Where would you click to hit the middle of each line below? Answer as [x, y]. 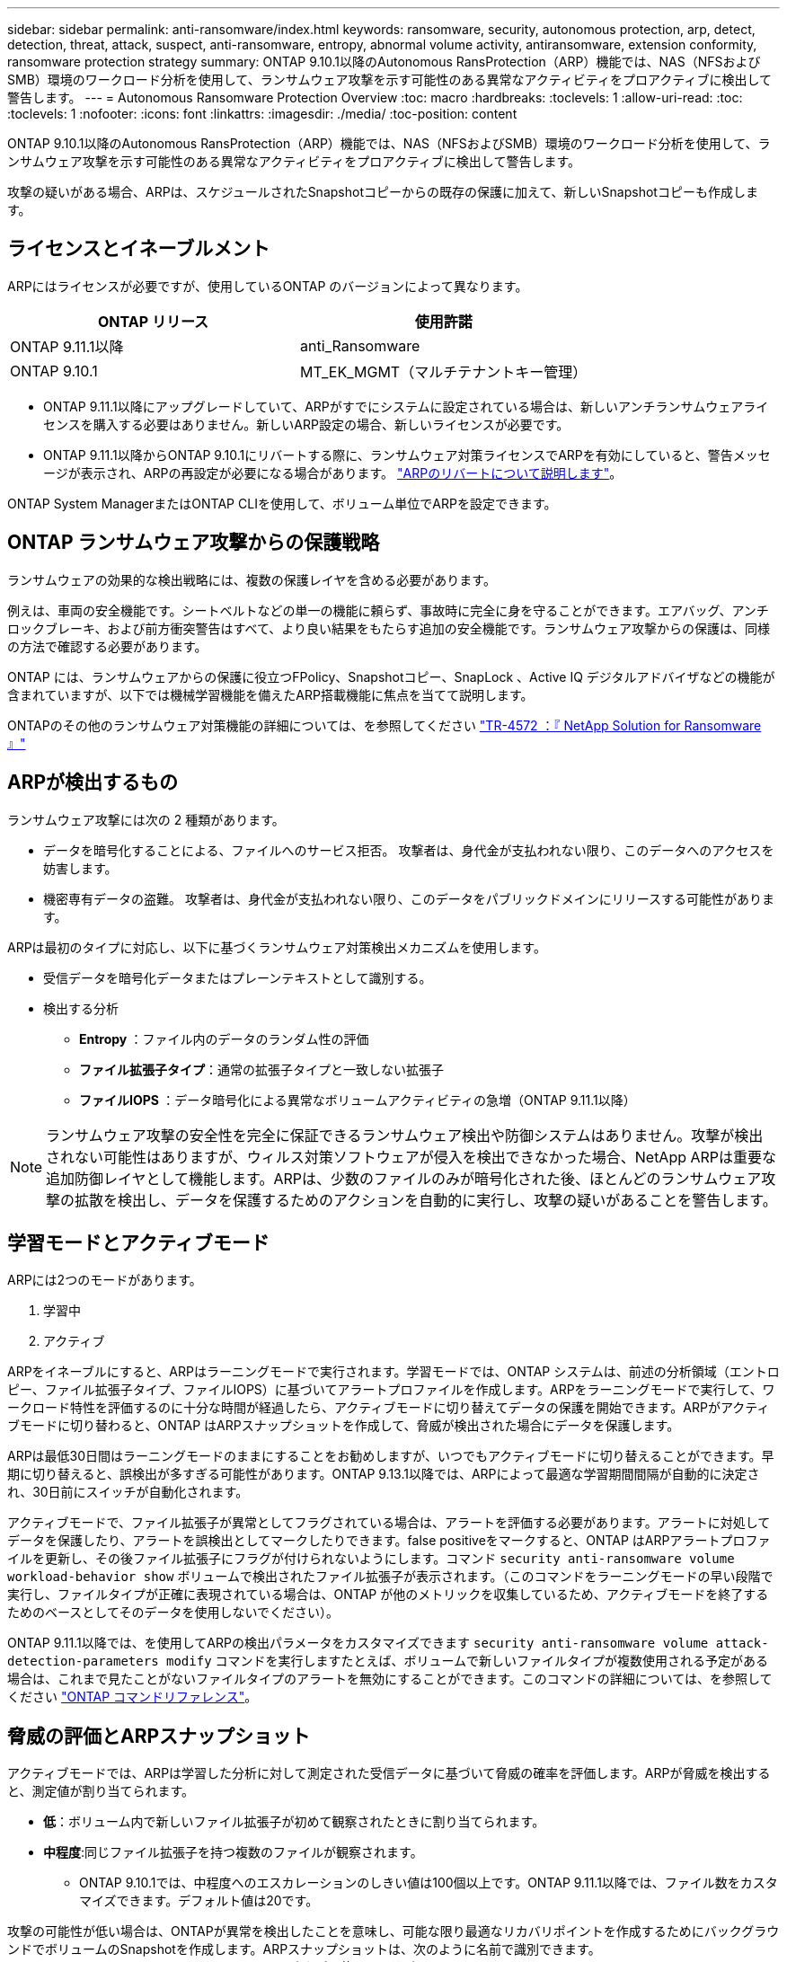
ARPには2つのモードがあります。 [105, 1280]
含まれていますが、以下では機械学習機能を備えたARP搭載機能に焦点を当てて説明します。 [270, 694]
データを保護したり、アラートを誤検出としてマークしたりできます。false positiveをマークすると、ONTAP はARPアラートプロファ [389, 1541]
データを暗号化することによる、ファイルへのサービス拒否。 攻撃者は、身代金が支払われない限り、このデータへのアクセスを [409, 850]
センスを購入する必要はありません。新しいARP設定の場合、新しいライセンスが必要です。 [306, 424]
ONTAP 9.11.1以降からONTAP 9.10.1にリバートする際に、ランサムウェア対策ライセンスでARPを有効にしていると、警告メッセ [407, 455]
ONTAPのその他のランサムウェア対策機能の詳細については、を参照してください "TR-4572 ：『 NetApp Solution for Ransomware [385, 725]
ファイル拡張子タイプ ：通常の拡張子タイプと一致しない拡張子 [261, 1069]
